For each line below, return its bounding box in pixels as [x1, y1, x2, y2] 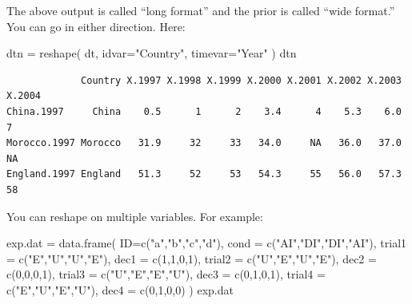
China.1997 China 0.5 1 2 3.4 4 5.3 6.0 [6, 105, 402, 117]
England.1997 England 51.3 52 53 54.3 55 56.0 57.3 [6, 168, 402, 180]
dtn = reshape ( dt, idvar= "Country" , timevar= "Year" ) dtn [6, 45, 297, 61]
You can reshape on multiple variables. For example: [6, 207, 263, 224]
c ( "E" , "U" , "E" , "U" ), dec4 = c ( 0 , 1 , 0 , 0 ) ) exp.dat [6, 281, 234, 298]
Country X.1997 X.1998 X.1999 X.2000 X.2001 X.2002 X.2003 [81, 74, 402, 86]
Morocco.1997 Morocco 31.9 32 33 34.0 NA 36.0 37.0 [6, 137, 402, 149]
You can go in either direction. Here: [6, 18, 186, 34]
